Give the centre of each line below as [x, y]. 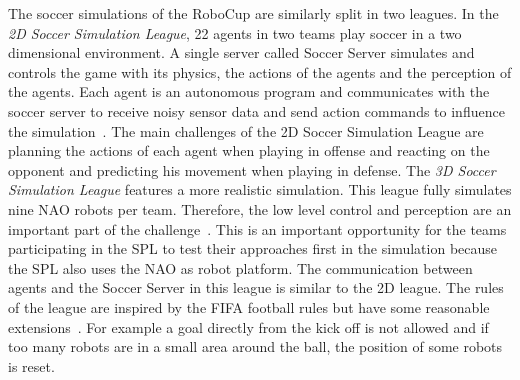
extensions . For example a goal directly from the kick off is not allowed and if [248, 326]
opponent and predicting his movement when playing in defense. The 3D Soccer [252, 169]
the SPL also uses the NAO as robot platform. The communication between [240, 267]
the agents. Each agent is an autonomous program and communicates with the [249, 91]
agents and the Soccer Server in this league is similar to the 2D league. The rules [256, 287]
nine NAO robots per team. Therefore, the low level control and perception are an [260, 208]
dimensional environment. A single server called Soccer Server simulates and [241, 52]
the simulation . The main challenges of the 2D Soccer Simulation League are [246, 130]
